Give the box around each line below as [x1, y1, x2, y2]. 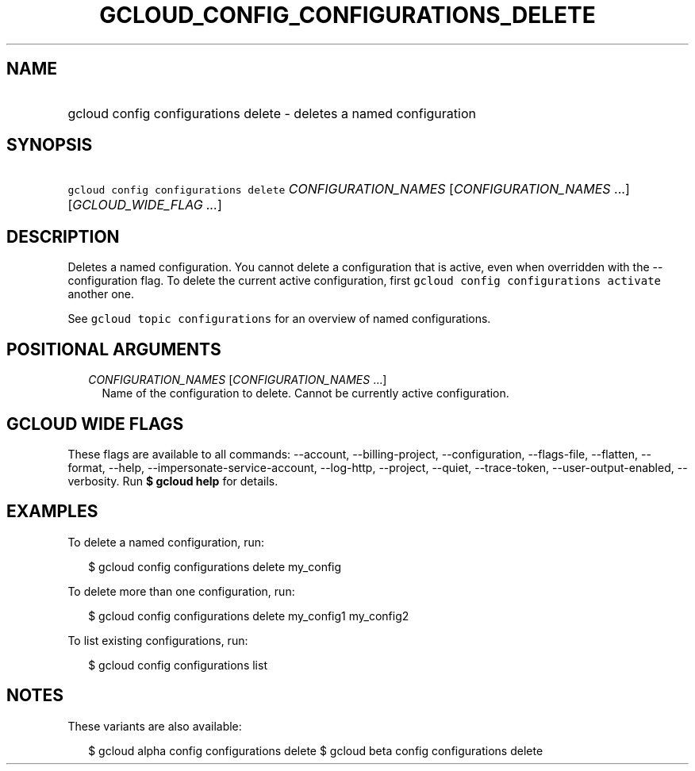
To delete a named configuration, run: [67, 535, 265, 549]
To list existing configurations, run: [67, 633, 248, 647]
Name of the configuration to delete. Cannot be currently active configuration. [102, 386, 509, 401]
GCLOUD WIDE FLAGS [6, 413, 184, 434]
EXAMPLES [6, 501, 98, 522]
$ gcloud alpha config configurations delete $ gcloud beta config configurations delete [88, 743, 543, 758]
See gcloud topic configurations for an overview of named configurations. [67, 312, 491, 326]
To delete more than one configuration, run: [67, 584, 295, 598]
